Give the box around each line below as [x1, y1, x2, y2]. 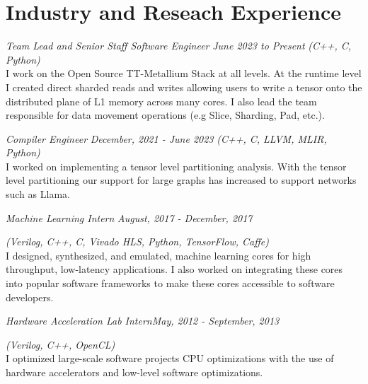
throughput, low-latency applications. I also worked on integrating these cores [6, 262, 343, 277]
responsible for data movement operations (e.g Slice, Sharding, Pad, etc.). [6, 107, 325, 122]
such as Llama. [6, 187, 70, 202]
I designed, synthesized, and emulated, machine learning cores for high [6, 248, 311, 262]
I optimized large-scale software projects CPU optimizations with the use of [6, 351, 334, 366]
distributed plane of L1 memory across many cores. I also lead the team [6, 93, 317, 108]
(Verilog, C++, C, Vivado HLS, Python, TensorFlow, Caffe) [6, 234, 269, 249]
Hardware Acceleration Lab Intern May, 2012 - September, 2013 [6, 313, 280, 328]
